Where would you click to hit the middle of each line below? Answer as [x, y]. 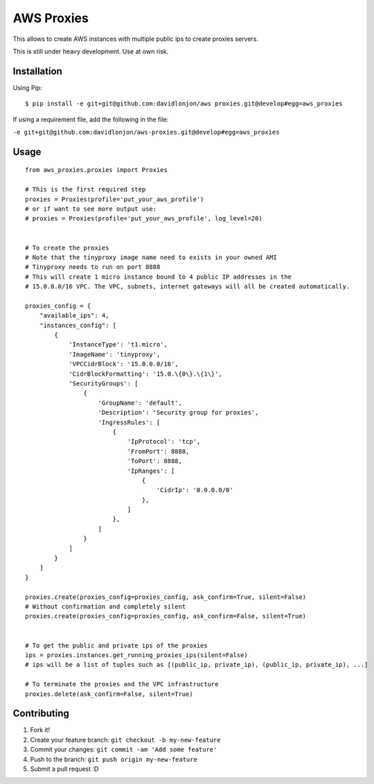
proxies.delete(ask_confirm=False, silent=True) [109, 694]
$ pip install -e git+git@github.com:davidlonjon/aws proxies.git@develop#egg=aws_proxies [184, 104]
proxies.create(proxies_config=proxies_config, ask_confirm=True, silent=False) [166, 597]
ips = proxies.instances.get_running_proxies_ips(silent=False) [137, 655]
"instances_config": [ [78, 325]
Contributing [41, 714]
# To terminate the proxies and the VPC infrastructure [122, 684]
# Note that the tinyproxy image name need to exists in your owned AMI [151, 257]
